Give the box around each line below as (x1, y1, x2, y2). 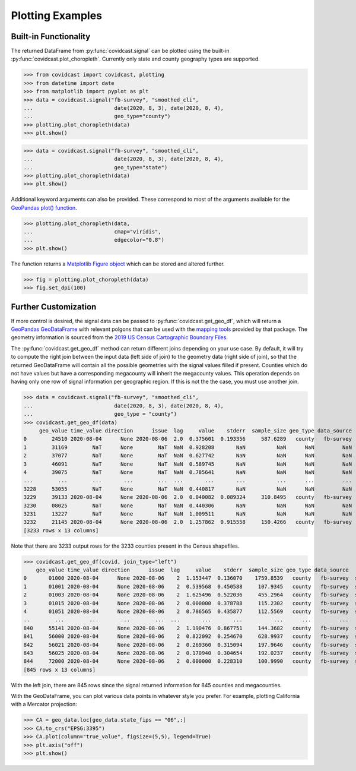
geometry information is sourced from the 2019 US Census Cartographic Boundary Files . (11, 334, 228, 341)
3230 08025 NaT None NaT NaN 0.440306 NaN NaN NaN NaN (23, 502, 352, 509)
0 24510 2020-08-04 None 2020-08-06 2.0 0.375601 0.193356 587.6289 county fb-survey (23, 435, 352, 443)
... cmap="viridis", (23, 229, 161, 235)
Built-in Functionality (11, 31, 91, 42)
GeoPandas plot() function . (11, 204, 77, 211)
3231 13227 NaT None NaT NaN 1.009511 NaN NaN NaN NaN (23, 510, 352, 517)
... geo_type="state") (23, 164, 168, 170)
